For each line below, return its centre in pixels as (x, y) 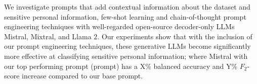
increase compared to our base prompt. (82, 76)
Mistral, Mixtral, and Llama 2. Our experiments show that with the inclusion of (128, 36)
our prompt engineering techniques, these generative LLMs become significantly (127, 46)
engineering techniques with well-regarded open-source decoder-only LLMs (119, 26)
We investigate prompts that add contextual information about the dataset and (127, 7)
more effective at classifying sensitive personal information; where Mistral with (126, 56)
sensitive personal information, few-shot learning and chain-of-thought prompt (125, 16)
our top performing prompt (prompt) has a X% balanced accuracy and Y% (121, 66)
